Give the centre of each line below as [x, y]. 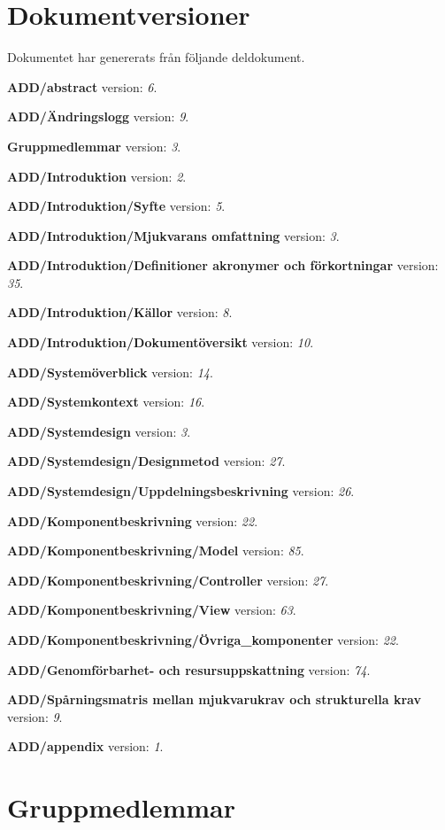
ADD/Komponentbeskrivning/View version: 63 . [152, 610]
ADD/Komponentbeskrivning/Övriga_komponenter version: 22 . [203, 640]
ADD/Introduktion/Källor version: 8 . [120, 312]
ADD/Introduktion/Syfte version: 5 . [116, 206]
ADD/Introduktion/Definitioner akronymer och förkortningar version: [223, 265]
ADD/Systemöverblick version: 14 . [110, 372]
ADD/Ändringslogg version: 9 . [98, 116]
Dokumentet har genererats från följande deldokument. [156, 57]
